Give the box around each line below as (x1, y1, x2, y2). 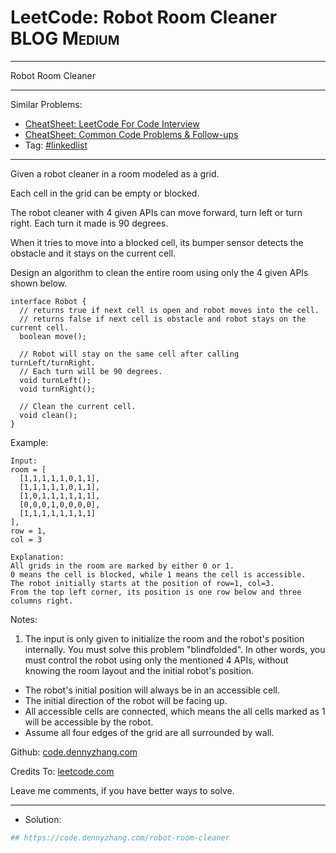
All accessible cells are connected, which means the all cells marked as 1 (24, 705, 326, 717)
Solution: (24, 813, 62, 825)
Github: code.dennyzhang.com (10, 746, 138, 758)
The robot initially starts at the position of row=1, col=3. (10, 578, 275, 588)
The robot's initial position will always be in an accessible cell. (24, 684, 280, 696)
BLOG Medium (10, 27, 120, 50)
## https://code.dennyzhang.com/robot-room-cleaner (10, 832, 230, 843)
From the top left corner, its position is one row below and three (10, 587, 302, 597)
